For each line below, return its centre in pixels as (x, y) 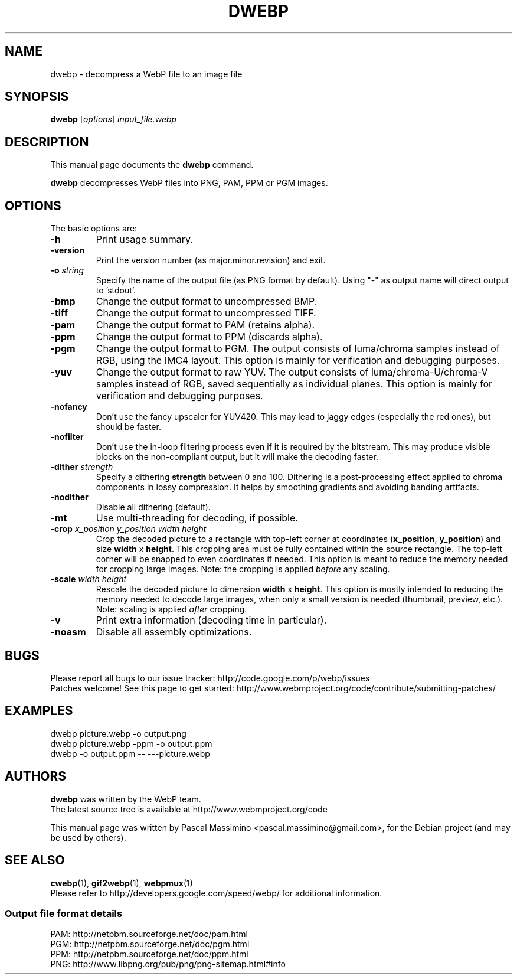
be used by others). (88, 837)
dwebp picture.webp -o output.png (118, 733)
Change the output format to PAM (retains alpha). (205, 325)
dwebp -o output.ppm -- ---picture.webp (130, 753)
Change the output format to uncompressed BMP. (207, 301)
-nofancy (69, 407)
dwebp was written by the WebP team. (126, 799)
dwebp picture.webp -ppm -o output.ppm (131, 743)
